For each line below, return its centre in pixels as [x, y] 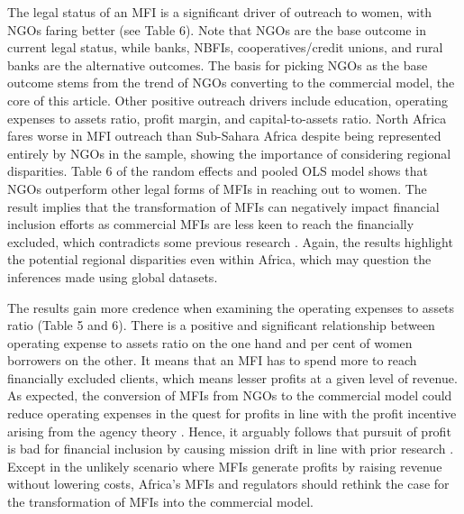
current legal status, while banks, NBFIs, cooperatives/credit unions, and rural [225, 47]
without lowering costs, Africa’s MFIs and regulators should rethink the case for [228, 484]
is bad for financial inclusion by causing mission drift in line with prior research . [231, 449]
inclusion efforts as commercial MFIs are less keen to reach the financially [211, 224]
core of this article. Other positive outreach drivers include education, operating [227, 100]
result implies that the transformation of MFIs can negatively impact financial [223, 206]
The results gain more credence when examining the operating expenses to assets [231, 307]
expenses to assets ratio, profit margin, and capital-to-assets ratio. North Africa [227, 118]
